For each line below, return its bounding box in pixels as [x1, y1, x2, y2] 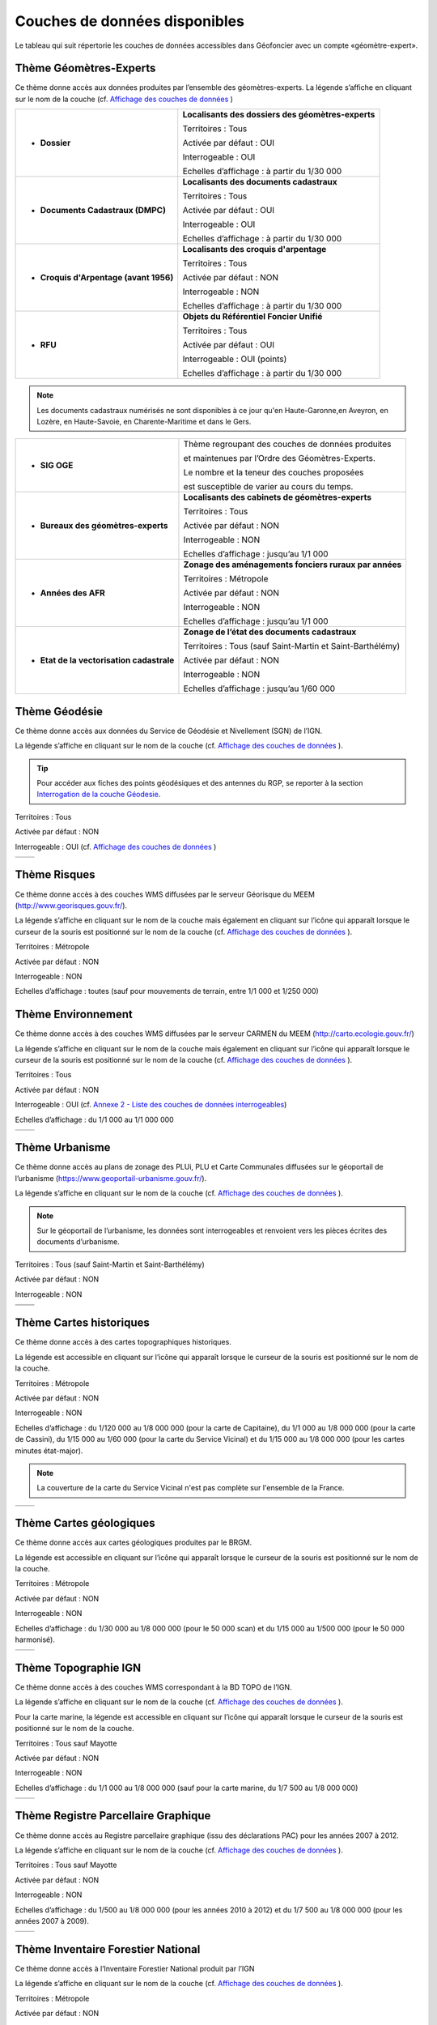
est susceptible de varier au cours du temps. [183, 481, 354, 492]
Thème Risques [15, 868, 96, 882]
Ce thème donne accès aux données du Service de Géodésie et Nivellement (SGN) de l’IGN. [15, 726, 323, 735]
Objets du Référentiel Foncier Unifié [182, 311, 323, 322]
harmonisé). [15, 1635, 56, 1644]
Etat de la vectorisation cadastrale [40, 654, 175, 666]
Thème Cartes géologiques [15, 1516, 155, 1530]
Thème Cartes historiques [15, 1316, 150, 1330]
